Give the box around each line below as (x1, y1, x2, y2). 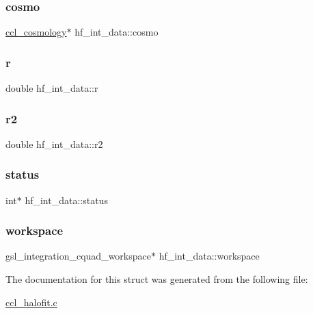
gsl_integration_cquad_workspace (5, 249, 151, 263)
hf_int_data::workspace (159, 249, 260, 263)
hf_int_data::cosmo (74, 25, 159, 39)
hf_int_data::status (25, 192, 108, 207)
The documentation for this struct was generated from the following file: (5, 272, 308, 286)
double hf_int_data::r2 (5, 136, 103, 151)
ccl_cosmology (5, 25, 67, 39)
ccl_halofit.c (5, 295, 57, 309)
